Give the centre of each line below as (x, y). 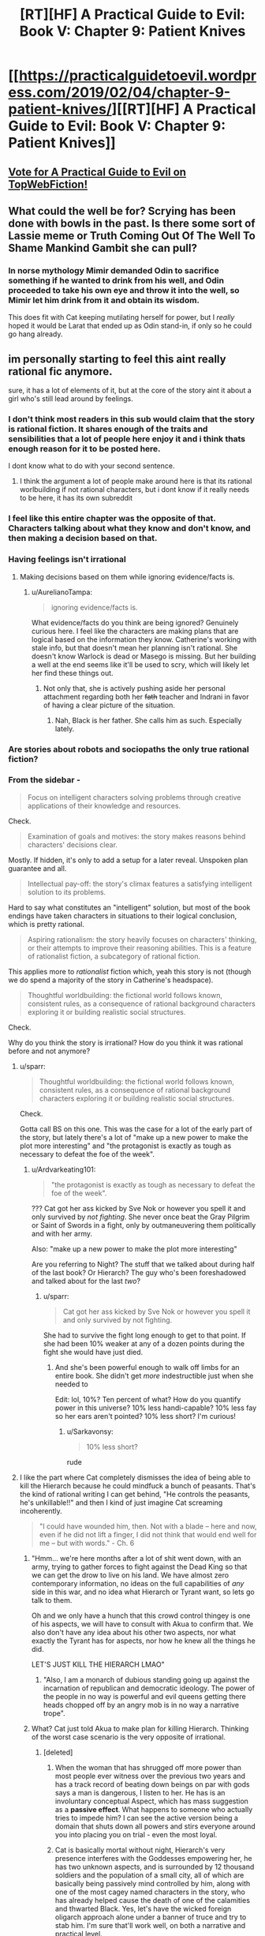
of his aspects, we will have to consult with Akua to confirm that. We (142, 1623)
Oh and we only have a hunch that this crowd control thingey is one (141, 1615)
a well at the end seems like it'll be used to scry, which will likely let (140, 664)
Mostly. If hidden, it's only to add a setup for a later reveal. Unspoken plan (128, 860)
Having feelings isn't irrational (67, 560)
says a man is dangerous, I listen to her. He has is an (140, 1792)
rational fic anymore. (60, 371)
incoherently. (41, 1510)
